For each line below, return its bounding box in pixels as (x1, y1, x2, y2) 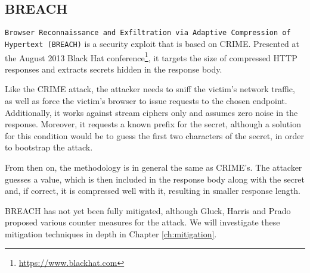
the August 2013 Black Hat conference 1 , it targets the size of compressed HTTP (5, 49, 297, 64)
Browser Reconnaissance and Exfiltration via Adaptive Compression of (5, 29, 291, 37)
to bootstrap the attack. (5, 141, 93, 153)
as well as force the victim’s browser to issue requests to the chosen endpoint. (5, 94, 287, 106)
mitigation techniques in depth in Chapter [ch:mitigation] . (5, 227, 217, 240)
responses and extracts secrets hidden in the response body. (5, 62, 222, 75)
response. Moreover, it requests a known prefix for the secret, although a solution (5, 118, 301, 130)
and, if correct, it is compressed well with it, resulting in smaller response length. (5, 184, 300, 197)
